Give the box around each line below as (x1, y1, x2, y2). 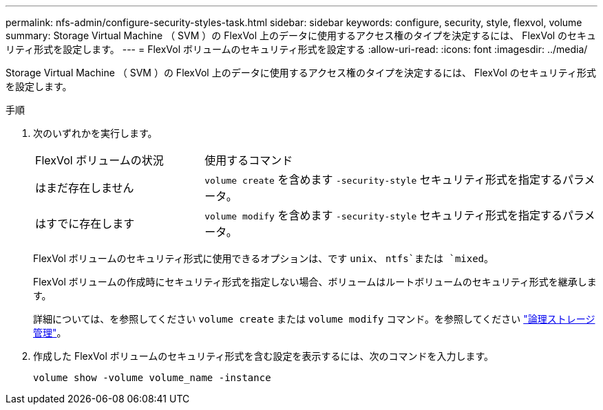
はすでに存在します (35, 217, 135, 230)
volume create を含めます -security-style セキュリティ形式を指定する (204, 173, 562, 186)
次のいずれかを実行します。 (33, 127, 158, 139)
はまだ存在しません (35, 181, 134, 195)
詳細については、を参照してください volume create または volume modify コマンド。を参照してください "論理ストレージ (33, 313, 595, 325)
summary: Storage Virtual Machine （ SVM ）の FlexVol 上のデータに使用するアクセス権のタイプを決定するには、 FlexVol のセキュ (6, 30, 597, 41)
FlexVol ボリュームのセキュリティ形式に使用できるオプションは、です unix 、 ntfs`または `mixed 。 (33, 252, 494, 264)
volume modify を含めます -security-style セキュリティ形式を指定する (204, 208, 562, 222)
